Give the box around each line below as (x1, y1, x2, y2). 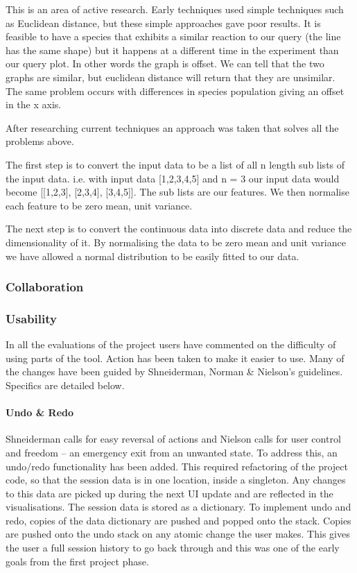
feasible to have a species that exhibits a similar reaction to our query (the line (6, 29, 341, 44)
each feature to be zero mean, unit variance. (6, 198, 193, 212)
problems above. (6, 134, 74, 148)
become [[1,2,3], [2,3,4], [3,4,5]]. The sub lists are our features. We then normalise (6, 185, 349, 199)
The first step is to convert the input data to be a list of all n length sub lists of (6, 157, 345, 171)
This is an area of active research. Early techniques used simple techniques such (6, 2, 344, 16)
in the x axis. (6, 97, 62, 112)
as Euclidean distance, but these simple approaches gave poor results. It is (6, 15, 321, 30)
